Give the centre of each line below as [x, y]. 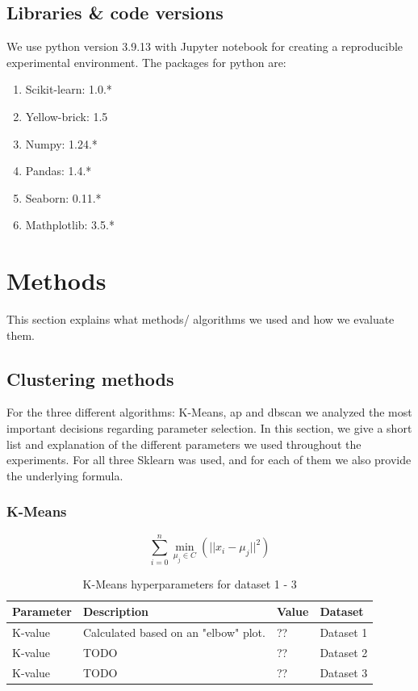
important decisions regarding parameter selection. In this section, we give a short [209, 428]
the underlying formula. [65, 475]
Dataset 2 [344, 653]
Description [115, 611]
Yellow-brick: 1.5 [67, 116]
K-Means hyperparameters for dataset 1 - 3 [190, 583]
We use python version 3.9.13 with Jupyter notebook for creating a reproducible [205, 46]
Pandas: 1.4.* [59, 171]
